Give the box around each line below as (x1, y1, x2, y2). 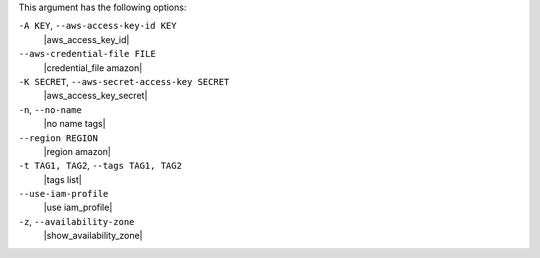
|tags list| (43, 173, 82, 185)
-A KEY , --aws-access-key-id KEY (18, 20, 177, 32)
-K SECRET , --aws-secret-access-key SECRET (18, 75, 230, 87)
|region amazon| (43, 145, 112, 157)
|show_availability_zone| (43, 230, 144, 242)
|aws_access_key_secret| (43, 90, 148, 102)
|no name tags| (43, 118, 106, 130)
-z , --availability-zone (18, 215, 135, 227)
